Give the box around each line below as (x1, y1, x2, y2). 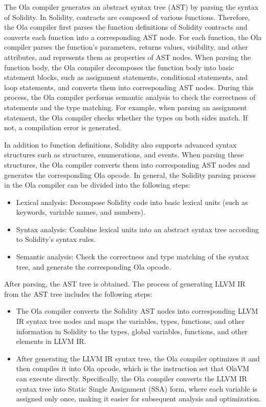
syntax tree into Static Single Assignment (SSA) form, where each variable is (16, 383, 257, 394)
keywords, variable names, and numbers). (16, 207, 146, 217)
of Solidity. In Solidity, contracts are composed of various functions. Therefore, (4, 11, 250, 22)
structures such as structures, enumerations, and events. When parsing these (4, 149, 244, 160)
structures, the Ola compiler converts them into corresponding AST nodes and (4, 159, 250, 170)
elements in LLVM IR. (16, 336, 86, 347)
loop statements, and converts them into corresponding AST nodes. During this (4, 82, 254, 92)
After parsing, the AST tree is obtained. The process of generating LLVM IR (4, 278, 246, 289)
